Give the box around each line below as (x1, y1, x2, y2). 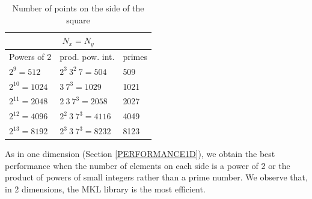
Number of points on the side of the (12, 2, 144, 14)
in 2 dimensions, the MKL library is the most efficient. (5, 182, 206, 195)
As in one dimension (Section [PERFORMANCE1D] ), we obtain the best (5, 147, 275, 160)
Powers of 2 (9, 50, 52, 62)
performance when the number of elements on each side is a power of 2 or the (5, 159, 290, 171)
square (66, 13, 90, 26)
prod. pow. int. (60, 50, 115, 62)
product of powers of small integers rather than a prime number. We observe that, (5, 171, 308, 183)
